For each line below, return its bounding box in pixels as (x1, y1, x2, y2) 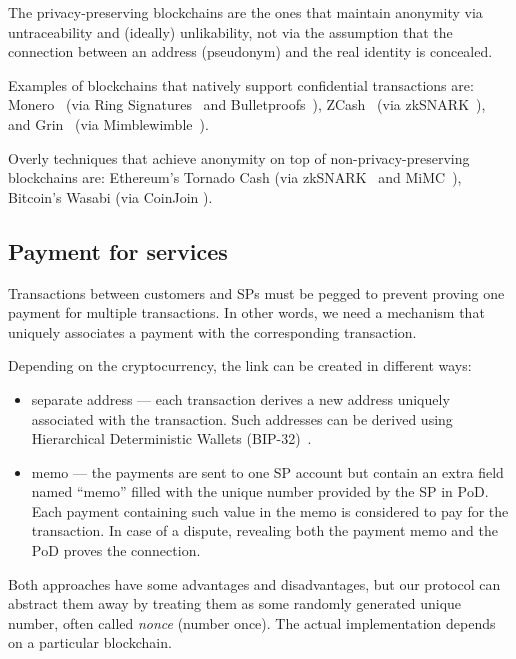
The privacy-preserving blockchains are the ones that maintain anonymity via (8, 2, 483, 22)
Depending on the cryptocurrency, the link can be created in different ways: (8, 355, 472, 376)
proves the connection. (63, 540, 201, 561)
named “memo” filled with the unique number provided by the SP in (31, 481, 453, 502)
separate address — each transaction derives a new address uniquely (31, 388, 450, 409)
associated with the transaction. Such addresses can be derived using (31, 408, 453, 429)
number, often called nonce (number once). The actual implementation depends (8, 612, 496, 633)
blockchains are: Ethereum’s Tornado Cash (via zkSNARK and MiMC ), (8, 167, 462, 188)
